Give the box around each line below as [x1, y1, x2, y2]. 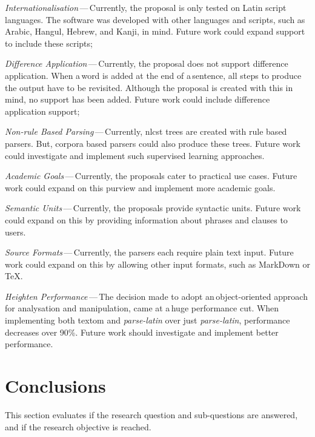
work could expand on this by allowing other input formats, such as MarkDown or [5, 257, 310, 270]
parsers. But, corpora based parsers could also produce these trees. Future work [5, 137, 300, 149]
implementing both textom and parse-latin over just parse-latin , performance [5, 314, 290, 327]
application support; [5, 104, 80, 117]
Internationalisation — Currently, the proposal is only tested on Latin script [5, 1, 287, 13]
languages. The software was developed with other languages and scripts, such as [5, 13, 305, 25]
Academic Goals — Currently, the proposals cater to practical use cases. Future [5, 169, 297, 182]
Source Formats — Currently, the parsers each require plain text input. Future [5, 246, 294, 259]
